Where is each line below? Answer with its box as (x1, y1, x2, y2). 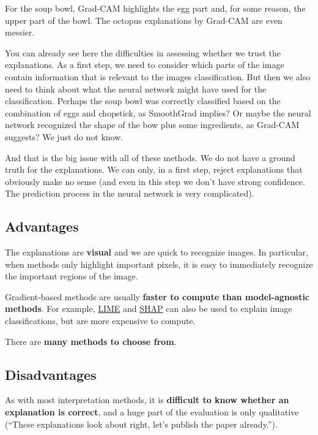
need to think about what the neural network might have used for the (5, 82, 267, 95)
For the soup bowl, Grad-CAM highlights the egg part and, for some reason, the (5, 2, 306, 14)
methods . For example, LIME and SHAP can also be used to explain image (5, 302, 292, 315)
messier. (5, 26, 35, 39)
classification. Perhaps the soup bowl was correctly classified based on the (5, 94, 281, 107)
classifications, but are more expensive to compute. (5, 314, 196, 327)
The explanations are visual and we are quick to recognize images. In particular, (5, 246, 308, 259)
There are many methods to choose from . (5, 335, 177, 347)
